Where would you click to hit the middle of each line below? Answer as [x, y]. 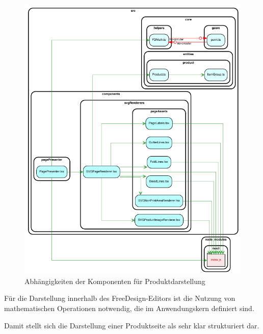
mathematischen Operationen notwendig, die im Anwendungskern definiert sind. [129, 308]
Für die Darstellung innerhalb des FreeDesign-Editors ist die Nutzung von [120, 298]
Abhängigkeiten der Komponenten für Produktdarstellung [115, 281]
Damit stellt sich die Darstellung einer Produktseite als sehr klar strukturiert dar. [132, 325]
